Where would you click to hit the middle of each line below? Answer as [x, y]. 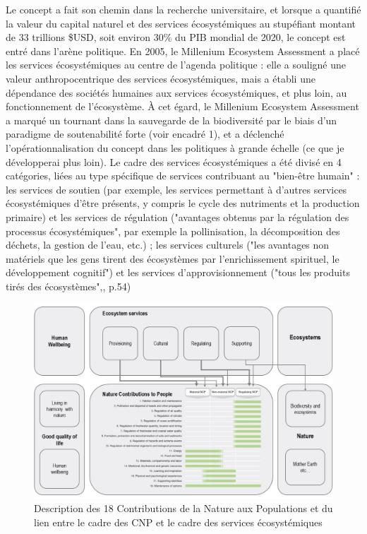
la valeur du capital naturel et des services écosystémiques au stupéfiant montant [181, 23]
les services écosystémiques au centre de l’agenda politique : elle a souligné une [176, 65]
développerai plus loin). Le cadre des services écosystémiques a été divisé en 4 [174, 161]
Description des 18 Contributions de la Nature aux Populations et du [183, 508]
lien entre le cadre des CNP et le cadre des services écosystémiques [178, 522]
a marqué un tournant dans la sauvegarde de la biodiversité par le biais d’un [172, 120]
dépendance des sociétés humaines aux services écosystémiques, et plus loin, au [176, 92]
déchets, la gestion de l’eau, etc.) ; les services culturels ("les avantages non [168, 245]
